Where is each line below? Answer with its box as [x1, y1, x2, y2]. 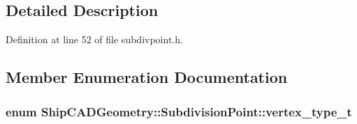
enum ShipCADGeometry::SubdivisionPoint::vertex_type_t [6, 102, 352, 120]
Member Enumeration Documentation [6, 66, 288, 88]
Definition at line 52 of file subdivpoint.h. [6, 32, 183, 47]
